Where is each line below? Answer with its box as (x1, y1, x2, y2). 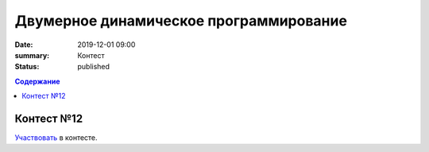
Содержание (14, 76, 60, 86)
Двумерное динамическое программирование (14, 12, 347, 29)
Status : (14, 62, 40, 72)
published (77, 62, 110, 72)
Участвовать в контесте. (14, 133, 99, 142)
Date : (14, 40, 33, 49)
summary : (14, 50, 50, 60)
